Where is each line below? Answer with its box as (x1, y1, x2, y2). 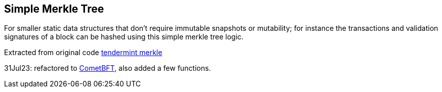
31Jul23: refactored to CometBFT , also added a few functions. (4, 64, 211, 73)
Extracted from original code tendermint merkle (4, 48, 163, 57)
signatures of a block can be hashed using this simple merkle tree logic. (4, 32, 244, 41)
